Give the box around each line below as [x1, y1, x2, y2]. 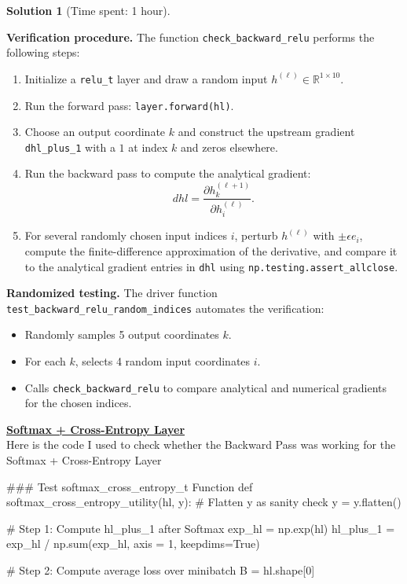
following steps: [6, 44, 80, 61]
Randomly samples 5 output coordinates [24, 326, 219, 343]
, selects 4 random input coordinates [75, 353, 251, 369]
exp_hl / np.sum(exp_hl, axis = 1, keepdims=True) [6, 535, 260, 552]
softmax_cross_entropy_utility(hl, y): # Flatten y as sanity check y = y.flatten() [6, 494, 401, 510]
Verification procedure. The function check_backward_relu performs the [6, 28, 375, 45]
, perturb [234, 227, 278, 244]
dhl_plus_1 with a [24, 138, 115, 155]
